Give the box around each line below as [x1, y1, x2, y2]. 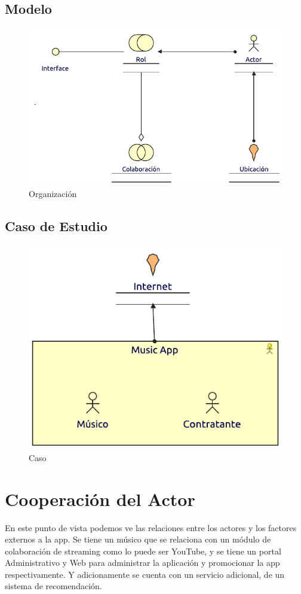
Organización [29, 187, 77, 199]
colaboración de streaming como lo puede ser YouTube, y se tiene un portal [5, 544, 281, 557]
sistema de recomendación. [5, 580, 102, 592]
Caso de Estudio [5, 216, 107, 235]
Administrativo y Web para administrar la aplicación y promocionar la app [5, 556, 280, 569]
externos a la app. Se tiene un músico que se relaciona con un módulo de [5, 533, 271, 545]
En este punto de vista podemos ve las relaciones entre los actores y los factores [5, 521, 297, 534]
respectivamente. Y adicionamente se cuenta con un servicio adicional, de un [5, 568, 285, 580]
